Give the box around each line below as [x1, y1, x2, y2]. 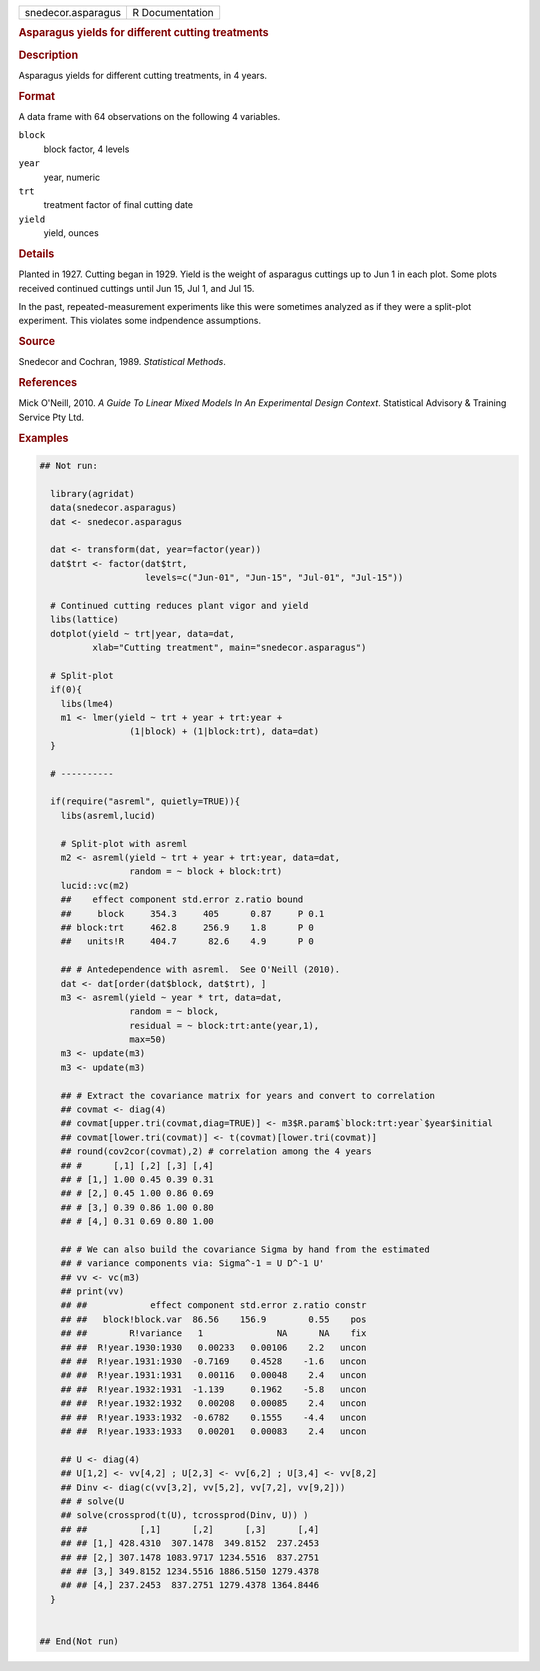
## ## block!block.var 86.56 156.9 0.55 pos [60, 1313, 367, 1325]
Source [18, 335, 56, 349]
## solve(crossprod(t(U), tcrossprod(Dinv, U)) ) [60, 1510, 309, 1521]
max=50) [128, 1034, 167, 1045]
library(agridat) [50, 488, 135, 499]
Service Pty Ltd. [18, 411, 85, 423]
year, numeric [43, 171, 100, 183]
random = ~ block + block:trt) [128, 866, 283, 877]
